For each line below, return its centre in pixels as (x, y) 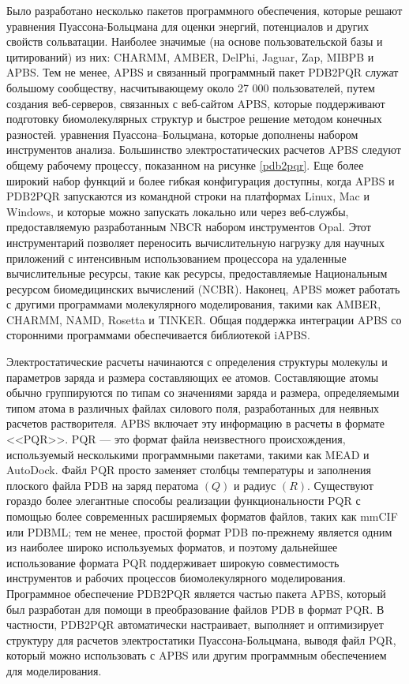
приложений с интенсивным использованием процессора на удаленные (176, 258)
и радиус (255, 485)
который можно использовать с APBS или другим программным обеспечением (197, 655)
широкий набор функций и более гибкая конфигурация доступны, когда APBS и (201, 180)
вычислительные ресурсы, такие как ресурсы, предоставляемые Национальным (197, 273)
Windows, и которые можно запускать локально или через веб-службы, (178, 211)
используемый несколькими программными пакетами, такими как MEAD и (188, 454)
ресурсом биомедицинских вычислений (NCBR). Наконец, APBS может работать (203, 288)
